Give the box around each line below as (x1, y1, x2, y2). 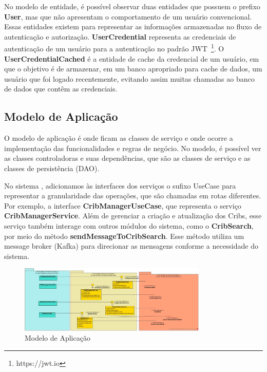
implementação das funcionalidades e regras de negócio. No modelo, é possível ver (4, 142, 261, 153)
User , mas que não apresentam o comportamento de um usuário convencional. (4, 11, 252, 22)
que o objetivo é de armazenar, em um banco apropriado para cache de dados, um (4, 63, 262, 74)
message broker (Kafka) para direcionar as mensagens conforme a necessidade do (4, 240, 258, 251)
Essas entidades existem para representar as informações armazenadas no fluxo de (4, 21, 262, 32)
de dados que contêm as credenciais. (4, 83, 118, 94)
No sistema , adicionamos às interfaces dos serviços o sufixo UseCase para (4, 180, 236, 191)
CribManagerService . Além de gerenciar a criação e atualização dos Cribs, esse (4, 210, 262, 221)
